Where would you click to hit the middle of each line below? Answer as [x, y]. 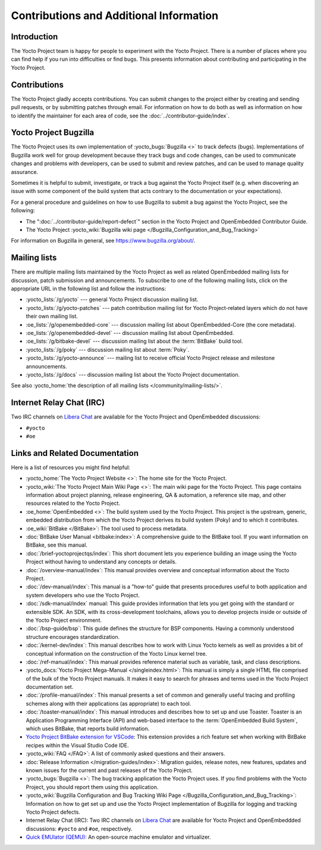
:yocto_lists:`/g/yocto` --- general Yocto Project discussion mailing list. [112, 300]
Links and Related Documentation [75, 453]
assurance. [25, 172]
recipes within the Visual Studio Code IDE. [77, 745]
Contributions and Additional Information [115, 15]
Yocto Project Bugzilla [53, 133]
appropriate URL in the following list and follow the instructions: [89, 288]
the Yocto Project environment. [64, 620]
